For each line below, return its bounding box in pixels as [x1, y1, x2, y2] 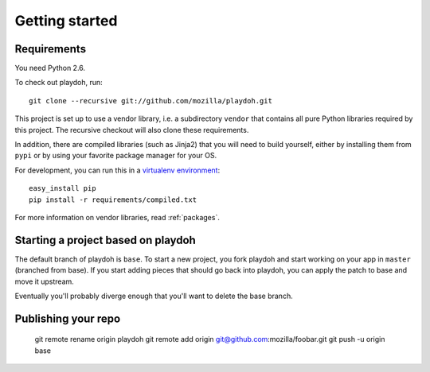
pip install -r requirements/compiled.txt [29, 195, 197, 204]
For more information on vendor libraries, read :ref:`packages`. [14, 212, 221, 222]
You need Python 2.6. [14, 64, 86, 73]
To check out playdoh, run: [14, 78, 103, 87]
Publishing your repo [14, 312, 121, 325]
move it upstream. [14, 277, 75, 286]
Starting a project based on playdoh [14, 233, 197, 246]
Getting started [14, 12, 118, 29]
